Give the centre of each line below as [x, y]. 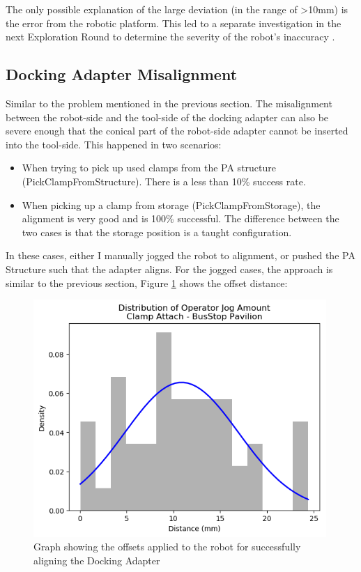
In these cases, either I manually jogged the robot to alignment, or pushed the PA [180, 255]
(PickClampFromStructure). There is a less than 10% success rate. [164, 181]
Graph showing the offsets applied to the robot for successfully [167, 547]
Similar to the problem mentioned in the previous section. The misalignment [169, 103]
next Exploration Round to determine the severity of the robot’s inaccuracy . [170, 37]
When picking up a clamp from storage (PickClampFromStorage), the [171, 204]
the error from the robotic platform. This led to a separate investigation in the [174, 23]
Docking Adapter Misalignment [122, 74]
